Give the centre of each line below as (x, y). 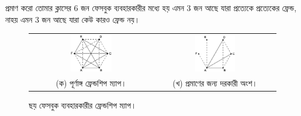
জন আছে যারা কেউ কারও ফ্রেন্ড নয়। (91, 19)
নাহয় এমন (19, 19)
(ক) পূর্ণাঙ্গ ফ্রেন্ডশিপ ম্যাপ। (91, 83)
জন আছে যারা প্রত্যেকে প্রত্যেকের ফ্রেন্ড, (245, 8)
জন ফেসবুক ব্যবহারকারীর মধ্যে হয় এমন (132, 8)
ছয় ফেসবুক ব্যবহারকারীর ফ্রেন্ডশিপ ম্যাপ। (83, 105)
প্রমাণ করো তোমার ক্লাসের (38, 8)
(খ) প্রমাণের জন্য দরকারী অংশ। (215, 83)
